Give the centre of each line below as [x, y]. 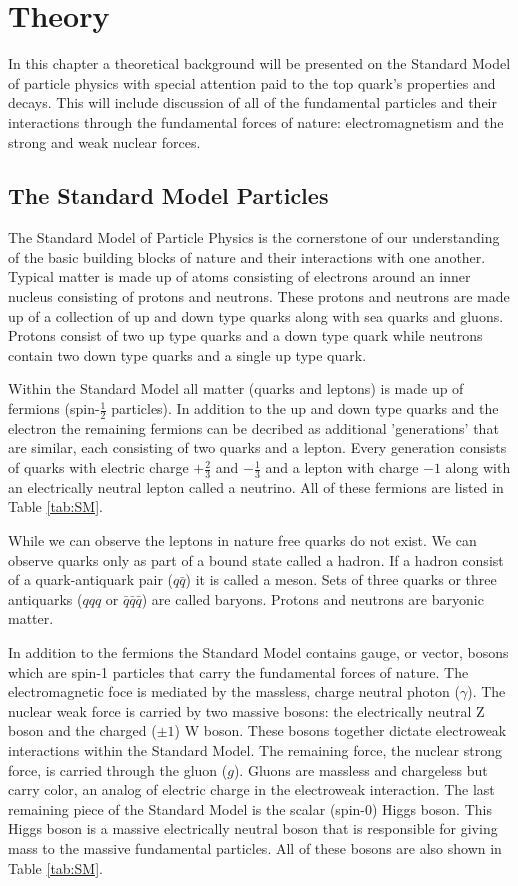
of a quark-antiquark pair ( [91, 579]
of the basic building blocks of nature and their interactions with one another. [247, 256]
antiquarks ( [45, 598]
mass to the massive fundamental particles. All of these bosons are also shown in [255, 847]
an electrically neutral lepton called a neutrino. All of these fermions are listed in [256, 486]
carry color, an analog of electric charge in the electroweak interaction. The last [251, 789]
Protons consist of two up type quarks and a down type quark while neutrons [245, 335]
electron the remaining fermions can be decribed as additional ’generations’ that [253, 427]
